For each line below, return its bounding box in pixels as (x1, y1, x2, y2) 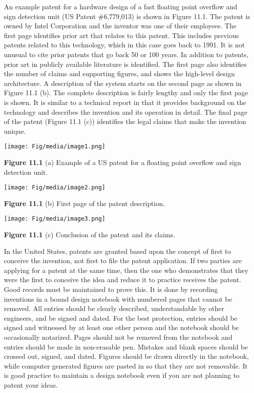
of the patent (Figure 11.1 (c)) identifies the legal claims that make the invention (4, 116, 246, 126)
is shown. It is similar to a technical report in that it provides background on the (4, 97, 247, 107)
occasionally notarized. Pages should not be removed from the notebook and (4, 332, 233, 342)
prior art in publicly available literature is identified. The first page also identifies (4, 59, 247, 69)
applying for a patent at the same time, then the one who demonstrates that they (4, 265, 249, 275)
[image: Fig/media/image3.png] (4, 215, 106, 223)
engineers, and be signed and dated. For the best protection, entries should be (4, 312, 237, 323)
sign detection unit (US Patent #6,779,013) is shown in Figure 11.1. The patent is (4, 11, 250, 21)
